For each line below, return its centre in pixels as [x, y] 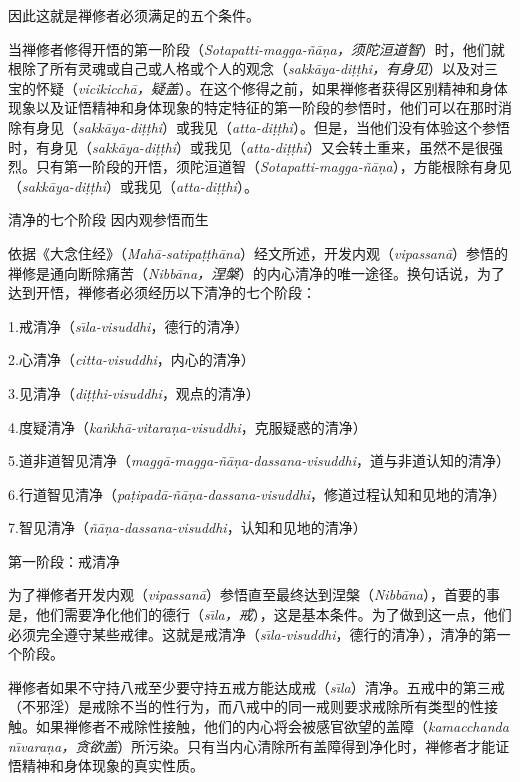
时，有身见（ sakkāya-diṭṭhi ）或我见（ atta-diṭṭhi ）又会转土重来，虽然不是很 [248, 146]
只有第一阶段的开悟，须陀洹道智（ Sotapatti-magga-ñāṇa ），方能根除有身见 [273, 166]
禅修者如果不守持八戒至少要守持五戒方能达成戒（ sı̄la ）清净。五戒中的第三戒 [256, 686]
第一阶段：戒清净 [64, 560]
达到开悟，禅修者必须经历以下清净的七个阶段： [162, 292]
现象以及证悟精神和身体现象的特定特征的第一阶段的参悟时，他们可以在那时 [253, 107]
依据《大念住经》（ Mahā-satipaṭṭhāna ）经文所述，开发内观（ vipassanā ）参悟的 [258, 252]
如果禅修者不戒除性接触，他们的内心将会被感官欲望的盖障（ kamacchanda [272, 726]
